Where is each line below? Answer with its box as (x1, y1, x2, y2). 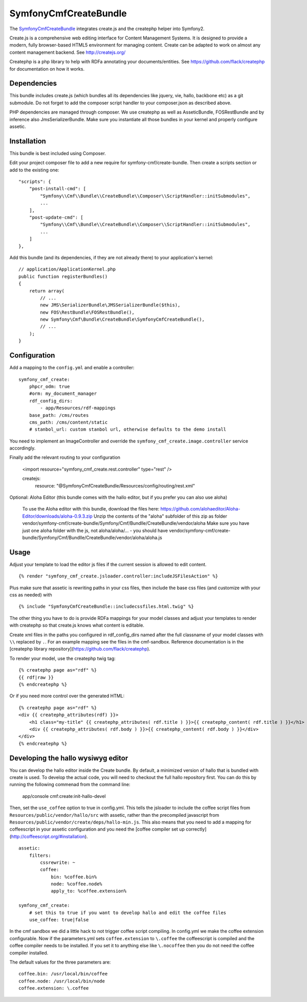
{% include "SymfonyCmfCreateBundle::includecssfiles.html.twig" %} (18, 604, 194, 610)
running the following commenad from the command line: (9, 782, 130, 788)
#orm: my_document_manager (29, 391, 97, 396)
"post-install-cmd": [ (29, 186, 86, 192)
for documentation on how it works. (9, 65, 84, 72)
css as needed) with (9, 592, 52, 598)
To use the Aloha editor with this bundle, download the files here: (22, 506, 160, 512)
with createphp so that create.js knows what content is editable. (9, 622, 144, 629)
